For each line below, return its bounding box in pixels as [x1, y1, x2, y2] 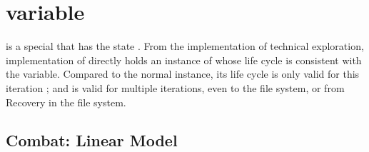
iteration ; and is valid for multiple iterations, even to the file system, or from [6, 80, 345, 95]
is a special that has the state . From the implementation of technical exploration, [6, 39, 364, 54]
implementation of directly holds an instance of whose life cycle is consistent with [6, 52, 362, 67]
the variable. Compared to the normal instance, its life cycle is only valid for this [6, 66, 360, 81]
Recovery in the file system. [6, 94, 126, 109]
